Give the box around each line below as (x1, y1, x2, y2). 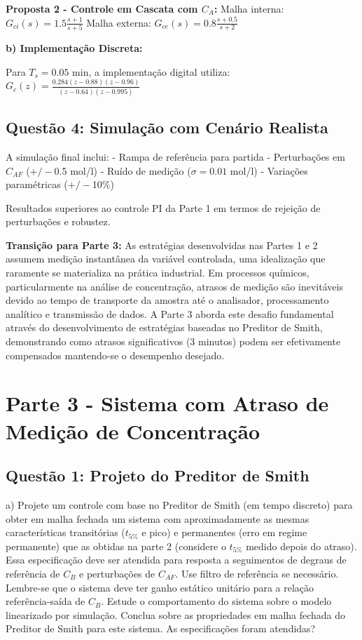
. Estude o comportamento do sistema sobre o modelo (101, 594, 332, 608)
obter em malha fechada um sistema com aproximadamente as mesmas (6, 511, 309, 526)
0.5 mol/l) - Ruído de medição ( (54, 163, 191, 178)
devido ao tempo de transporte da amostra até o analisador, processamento (6, 293, 329, 307)
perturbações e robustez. (6, 214, 111, 229)
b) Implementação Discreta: (6, 40, 143, 55)
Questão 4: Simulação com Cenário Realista (6, 116, 328, 138)
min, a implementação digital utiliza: (72, 64, 230, 79)
